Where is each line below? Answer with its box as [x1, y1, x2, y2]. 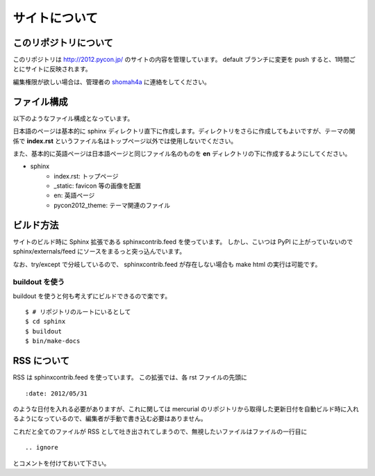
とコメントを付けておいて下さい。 [12, 459, 110, 467]
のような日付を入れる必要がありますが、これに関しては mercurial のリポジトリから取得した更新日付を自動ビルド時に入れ [12, 404, 359, 413]
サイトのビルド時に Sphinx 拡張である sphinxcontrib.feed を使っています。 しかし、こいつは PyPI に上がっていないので [12, 237, 353, 246]
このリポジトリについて [12, 37, 114, 49]
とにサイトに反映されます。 [12, 65, 92, 73]
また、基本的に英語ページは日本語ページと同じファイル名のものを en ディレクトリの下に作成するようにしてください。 [12, 149, 351, 158]
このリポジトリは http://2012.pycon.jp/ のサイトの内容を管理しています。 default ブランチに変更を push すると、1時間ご [12, 56, 356, 64]
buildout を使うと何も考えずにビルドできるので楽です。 [12, 292, 172, 300]
